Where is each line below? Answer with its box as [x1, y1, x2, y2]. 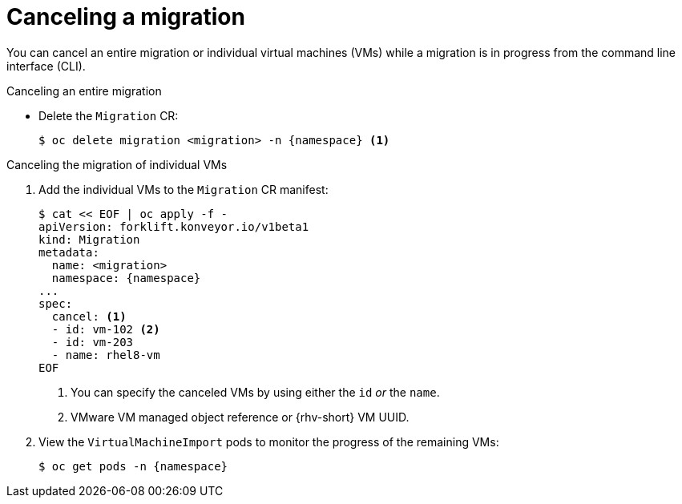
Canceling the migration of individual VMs [6, 157, 228, 171]
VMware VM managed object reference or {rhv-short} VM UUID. [71, 409, 410, 424]
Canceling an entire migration [6, 83, 162, 98]
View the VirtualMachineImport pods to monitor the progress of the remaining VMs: [38, 434, 499, 449]
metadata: [38, 245, 99, 259]
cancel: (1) [51, 309, 127, 323]
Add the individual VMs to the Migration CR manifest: [38, 182, 329, 196]
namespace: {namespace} [51, 271, 201, 284]
